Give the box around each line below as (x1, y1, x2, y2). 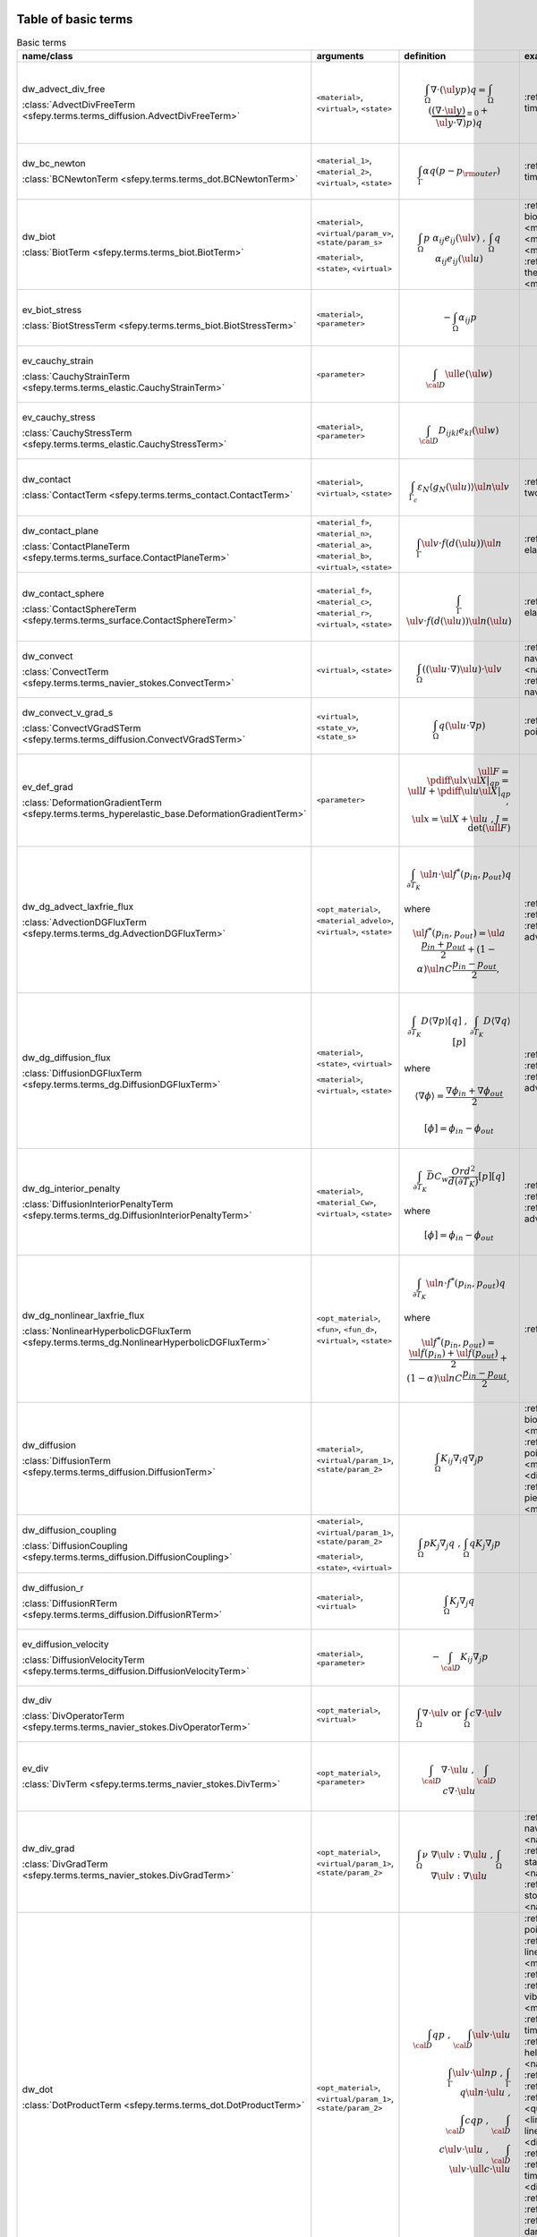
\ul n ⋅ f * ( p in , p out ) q (425, 1276, 506, 1291)
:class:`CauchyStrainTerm (21, 370, 130, 383)
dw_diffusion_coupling (21, 1524, 116, 1536)
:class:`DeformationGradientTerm (21, 796, 163, 809)
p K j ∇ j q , (423, 1537, 461, 1552)
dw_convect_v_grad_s (21, 706, 114, 719)
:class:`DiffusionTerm (21, 1454, 112, 1467)
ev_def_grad (21, 780, 73, 793)
